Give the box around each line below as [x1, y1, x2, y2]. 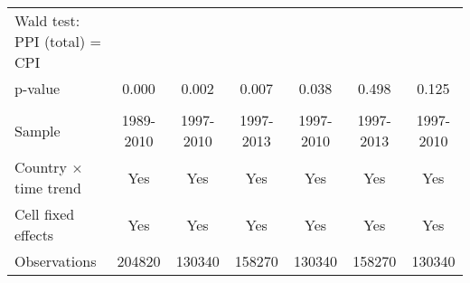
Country [14, 156, 67, 177]
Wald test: [14, 10, 80, 31]
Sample [14, 119, 61, 141]
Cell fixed [14, 203, 75, 224]
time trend [14, 177, 81, 198]
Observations [14, 250, 97, 271]
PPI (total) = [14, 31, 102, 52]
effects [14, 224, 54, 245]
